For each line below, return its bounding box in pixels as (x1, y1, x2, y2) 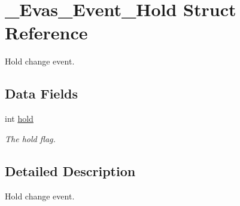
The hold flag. (5, 132, 56, 144)
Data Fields (5, 84, 78, 103)
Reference (5, 20, 88, 45)
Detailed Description (5, 161, 136, 180)
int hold (5, 112, 34, 125)
